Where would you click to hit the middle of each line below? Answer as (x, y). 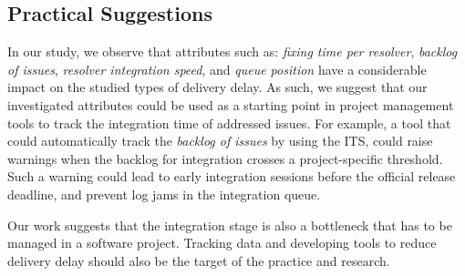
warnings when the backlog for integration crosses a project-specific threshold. (225, 158)
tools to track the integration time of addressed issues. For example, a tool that (229, 123)
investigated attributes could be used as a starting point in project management (231, 104)
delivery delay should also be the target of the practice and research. (199, 260)
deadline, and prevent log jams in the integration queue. (164, 194)
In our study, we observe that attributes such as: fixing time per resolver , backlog (232, 51)
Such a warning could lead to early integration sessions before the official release (232, 176)
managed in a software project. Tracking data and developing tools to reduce (222, 243)
